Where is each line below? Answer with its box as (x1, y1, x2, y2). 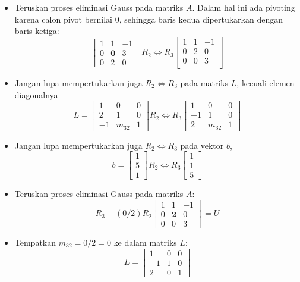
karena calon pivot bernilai (14, 12, 113, 25)
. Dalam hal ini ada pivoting (192, 1, 295, 13)
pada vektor (180, 139, 224, 151)
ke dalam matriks (113, 236, 177, 249)
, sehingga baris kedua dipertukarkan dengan (119, 12, 283, 25)
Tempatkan (14, 236, 56, 249)
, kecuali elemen (236, 76, 295, 89)
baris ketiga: (14, 24, 59, 37)
